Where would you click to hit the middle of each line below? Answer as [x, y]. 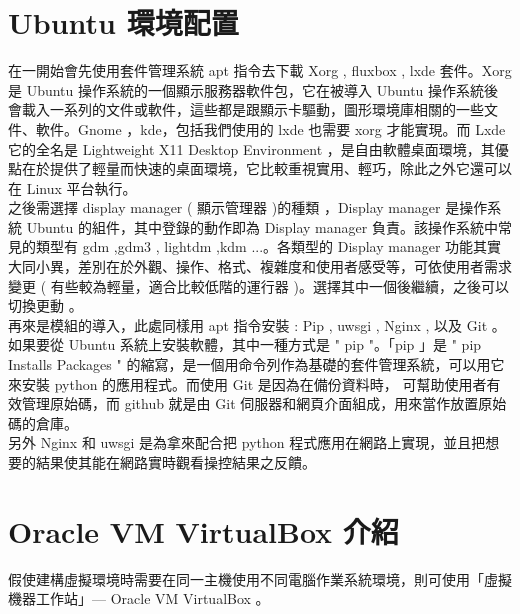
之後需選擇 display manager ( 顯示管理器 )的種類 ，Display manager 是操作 [248, 207]
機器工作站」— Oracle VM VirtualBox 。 [139, 598]
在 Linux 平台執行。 [72, 187]
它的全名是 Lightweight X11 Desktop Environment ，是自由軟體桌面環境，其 [251, 148]
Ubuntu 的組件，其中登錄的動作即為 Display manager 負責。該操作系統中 [262, 226]
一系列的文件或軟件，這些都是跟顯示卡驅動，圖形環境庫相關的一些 [266, 109]
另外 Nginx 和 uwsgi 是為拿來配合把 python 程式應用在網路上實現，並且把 [247, 442]
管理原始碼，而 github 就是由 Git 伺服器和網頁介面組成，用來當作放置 [250, 403]
